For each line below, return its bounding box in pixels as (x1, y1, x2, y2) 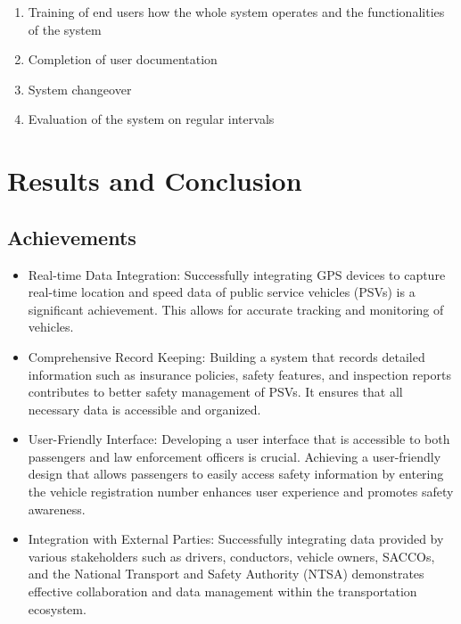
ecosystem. (28, 599, 86, 618)
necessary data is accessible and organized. (28, 399, 261, 418)
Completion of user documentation (28, 50, 218, 69)
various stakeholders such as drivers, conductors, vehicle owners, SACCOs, (28, 546, 435, 565)
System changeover (28, 79, 132, 98)
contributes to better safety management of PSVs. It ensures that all (28, 382, 403, 401)
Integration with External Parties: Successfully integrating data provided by (28, 530, 444, 548)
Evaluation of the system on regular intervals (28, 110, 275, 128)
